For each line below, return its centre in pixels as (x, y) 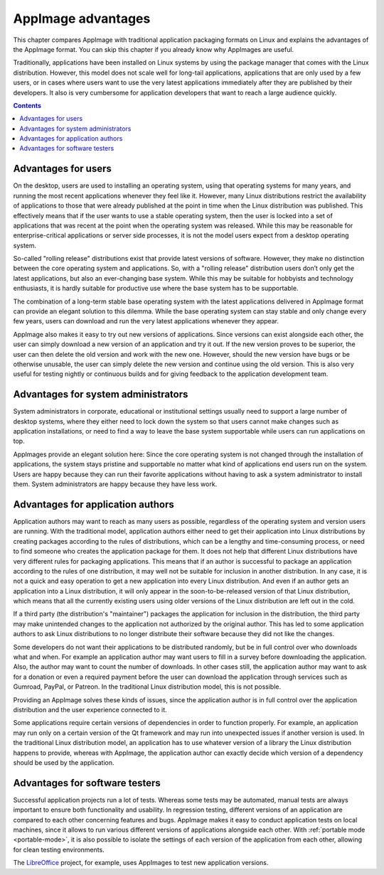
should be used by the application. (64, 762)
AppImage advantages (82, 18)
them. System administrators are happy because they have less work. (115, 484)
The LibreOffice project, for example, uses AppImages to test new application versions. (141, 863)
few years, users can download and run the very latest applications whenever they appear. (146, 321)
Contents (27, 105)
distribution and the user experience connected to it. (90, 709)
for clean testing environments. (59, 849)
